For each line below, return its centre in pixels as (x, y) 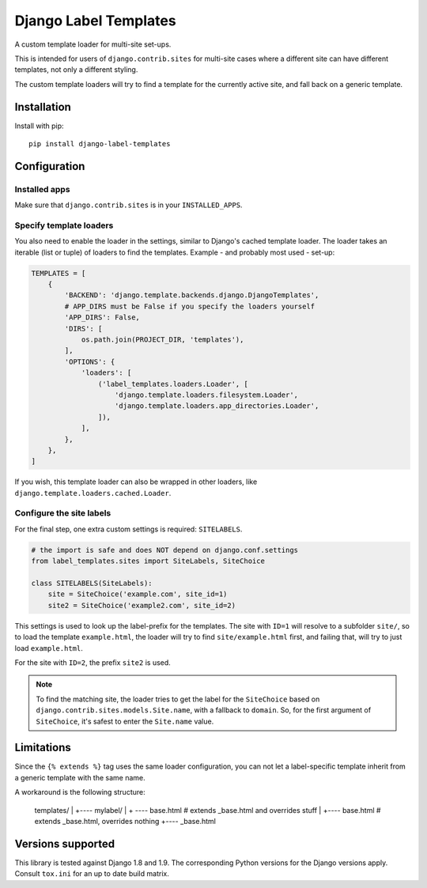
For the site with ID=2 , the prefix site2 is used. (93, 662)
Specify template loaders (64, 225)
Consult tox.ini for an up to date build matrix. (92, 874)
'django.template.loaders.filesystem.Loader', (207, 395)
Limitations (43, 748)
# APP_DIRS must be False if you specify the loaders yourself (190, 306)
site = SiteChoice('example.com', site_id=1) (138, 594)
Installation (43, 107)
